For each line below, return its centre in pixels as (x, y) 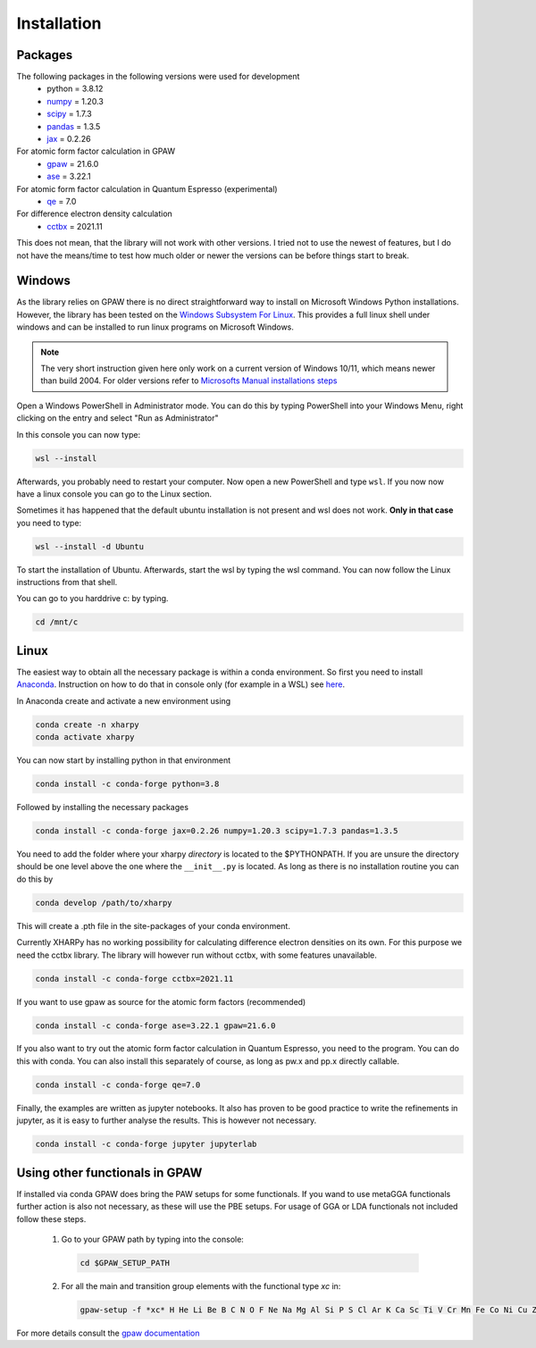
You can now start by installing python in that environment (124, 760)
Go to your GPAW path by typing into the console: (153, 1239)
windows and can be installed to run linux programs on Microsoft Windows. (155, 327)
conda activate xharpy (85, 737)
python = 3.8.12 (75, 88)
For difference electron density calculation (95, 214)
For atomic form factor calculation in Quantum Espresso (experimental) (147, 188)
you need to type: (49, 523)
